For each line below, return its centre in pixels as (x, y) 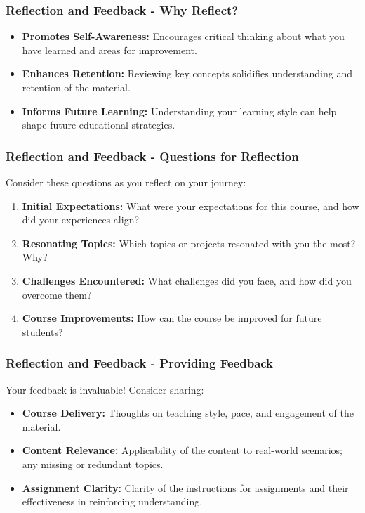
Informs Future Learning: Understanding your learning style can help (179, 111)
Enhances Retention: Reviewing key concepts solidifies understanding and (187, 73)
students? (42, 331)
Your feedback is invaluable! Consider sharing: (105, 389)
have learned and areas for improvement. (109, 50)
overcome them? (57, 294)
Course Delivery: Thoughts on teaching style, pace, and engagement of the (188, 413)
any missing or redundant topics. (93, 463)
